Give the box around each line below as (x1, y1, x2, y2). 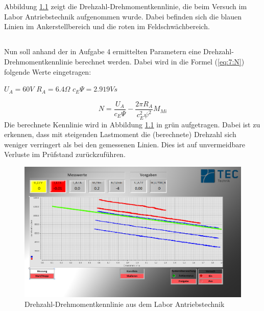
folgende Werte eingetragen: (4, 66, 91, 77)
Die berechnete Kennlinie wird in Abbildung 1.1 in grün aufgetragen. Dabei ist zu (4, 119, 260, 129)
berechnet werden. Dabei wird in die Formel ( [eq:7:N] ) (75, 56, 245, 66)
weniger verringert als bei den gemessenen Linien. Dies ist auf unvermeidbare (4, 139, 245, 149)
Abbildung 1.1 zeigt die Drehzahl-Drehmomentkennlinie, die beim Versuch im (4, 1, 247, 12)
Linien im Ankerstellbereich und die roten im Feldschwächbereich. (4, 21, 210, 32)
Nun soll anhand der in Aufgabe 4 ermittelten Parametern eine (4, 46, 201, 57)
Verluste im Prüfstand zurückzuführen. (4, 149, 126, 160)
